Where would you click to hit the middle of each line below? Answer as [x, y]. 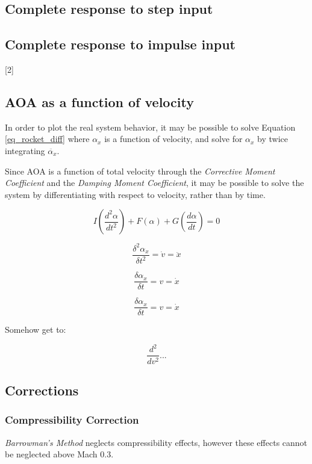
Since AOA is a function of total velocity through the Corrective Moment [140, 171]
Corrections [42, 390]
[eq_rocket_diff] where [47, 139]
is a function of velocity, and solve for [173, 139]
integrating [25, 150]
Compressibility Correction [72, 420]
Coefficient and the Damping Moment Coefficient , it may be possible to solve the [154, 183]
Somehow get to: [36, 329]
